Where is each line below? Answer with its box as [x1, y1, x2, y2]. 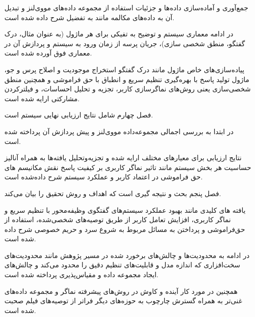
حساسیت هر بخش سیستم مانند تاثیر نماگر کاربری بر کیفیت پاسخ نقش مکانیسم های [4, 162, 252, 172]
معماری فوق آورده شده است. [4, 48, 92, 58]
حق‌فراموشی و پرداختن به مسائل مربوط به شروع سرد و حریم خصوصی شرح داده [4, 224, 245, 234]
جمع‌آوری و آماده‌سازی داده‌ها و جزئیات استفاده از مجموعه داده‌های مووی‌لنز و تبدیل [4, 2, 249, 12]
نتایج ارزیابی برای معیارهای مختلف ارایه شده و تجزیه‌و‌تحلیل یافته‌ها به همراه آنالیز [4, 152, 242, 163]
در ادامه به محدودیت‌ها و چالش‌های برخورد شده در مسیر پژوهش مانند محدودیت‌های [4, 250, 250, 260]
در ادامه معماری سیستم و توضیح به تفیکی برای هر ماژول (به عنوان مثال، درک [4, 29, 233, 39]
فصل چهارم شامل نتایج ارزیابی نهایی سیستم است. [4, 110, 153, 120]
